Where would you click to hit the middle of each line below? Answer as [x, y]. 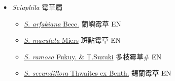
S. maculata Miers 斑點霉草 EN [72, 40]
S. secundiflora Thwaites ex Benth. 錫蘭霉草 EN [98, 73]
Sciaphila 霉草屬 [37, 7]
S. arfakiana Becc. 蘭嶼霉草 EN [72, 23]
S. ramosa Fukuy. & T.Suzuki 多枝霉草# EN [93, 56]
